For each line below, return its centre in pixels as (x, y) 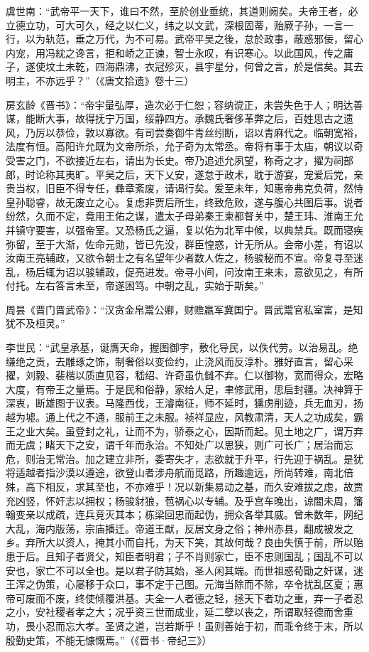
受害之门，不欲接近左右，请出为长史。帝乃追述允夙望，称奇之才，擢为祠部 (180, 160)
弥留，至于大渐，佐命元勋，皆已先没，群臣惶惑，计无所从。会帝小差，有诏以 (184, 244)
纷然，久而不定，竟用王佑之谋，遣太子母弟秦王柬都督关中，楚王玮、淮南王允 (184, 216)
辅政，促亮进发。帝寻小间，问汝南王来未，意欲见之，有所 (229, 271)
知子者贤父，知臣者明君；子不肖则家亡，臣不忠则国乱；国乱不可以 (209, 556)
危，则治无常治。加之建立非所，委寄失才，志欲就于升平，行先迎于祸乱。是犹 (184, 458)
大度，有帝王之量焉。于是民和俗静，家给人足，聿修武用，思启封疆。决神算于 (184, 389)
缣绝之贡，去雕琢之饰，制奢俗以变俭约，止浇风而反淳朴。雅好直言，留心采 (180, 361)
